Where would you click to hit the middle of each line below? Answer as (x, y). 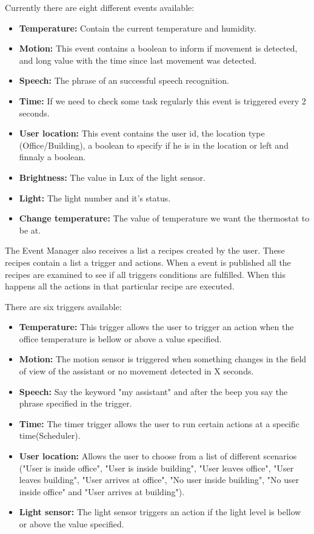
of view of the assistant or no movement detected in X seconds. (136, 371)
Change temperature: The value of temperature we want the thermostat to (164, 218)
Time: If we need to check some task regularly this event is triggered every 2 (162, 100)
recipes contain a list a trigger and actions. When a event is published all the (148, 262)
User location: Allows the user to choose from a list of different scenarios (158, 456)
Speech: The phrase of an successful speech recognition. (124, 80)
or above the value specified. (72, 524)
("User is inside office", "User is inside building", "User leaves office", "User (156, 468)
